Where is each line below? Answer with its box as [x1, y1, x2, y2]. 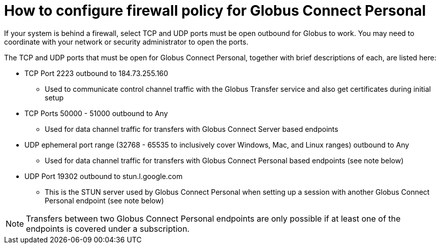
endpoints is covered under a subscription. [26, 223, 190, 234]
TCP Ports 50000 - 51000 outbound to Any [24, 109, 168, 118]
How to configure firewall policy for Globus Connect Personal [4, 2, 426, 19]
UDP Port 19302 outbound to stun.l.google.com [24, 171, 183, 181]
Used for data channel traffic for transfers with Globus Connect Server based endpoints [45, 124, 338, 133]
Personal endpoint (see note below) [45, 196, 164, 205]
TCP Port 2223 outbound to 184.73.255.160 [24, 68, 168, 78]
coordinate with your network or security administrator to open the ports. [4, 37, 248, 46]
